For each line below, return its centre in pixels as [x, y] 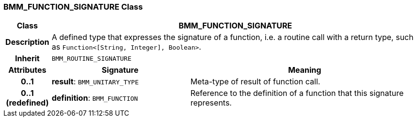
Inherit [27, 59]
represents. [211, 103]
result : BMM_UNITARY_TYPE [95, 82]
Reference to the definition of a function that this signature [297, 93]
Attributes [27, 70]
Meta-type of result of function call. [255, 82]
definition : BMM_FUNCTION [95, 98]
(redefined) [27, 103]
